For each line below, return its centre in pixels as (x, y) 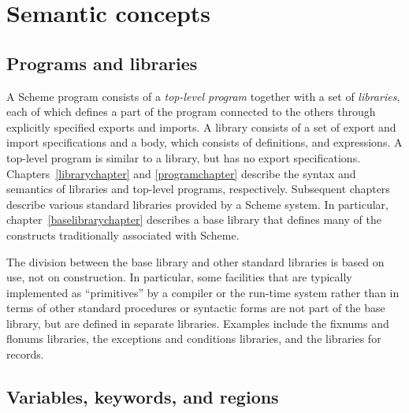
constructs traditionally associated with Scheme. (123, 234)
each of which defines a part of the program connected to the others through (191, 112)
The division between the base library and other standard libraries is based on (195, 261)
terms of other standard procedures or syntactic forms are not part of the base (196, 308)
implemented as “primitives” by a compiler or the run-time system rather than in (203, 292)
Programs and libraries (102, 63)
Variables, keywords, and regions (143, 397)
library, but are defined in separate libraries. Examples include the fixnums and (198, 323)
